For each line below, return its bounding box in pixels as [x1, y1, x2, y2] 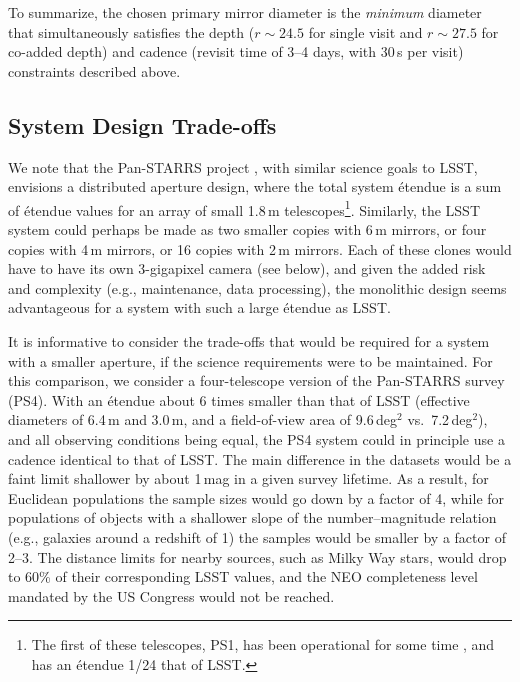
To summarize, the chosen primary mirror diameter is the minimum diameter [8, 2, 482, 22]
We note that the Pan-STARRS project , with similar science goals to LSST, [8, 156, 478, 177]
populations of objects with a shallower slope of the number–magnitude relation [8, 507, 497, 528]
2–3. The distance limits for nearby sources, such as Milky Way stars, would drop [8, 546, 507, 567]
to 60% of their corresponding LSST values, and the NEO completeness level [8, 566, 478, 587]
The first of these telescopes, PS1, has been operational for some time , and [31, 634, 495, 655]
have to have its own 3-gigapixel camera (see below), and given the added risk [8, 258, 486, 279]
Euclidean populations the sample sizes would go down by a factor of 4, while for [8, 487, 505, 508]
